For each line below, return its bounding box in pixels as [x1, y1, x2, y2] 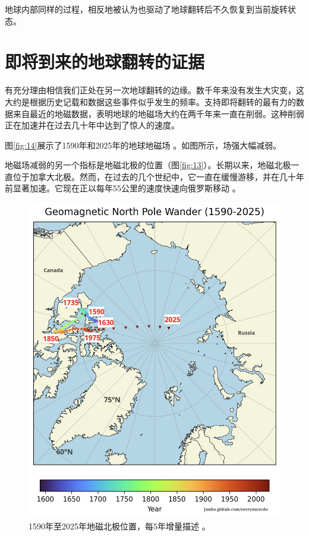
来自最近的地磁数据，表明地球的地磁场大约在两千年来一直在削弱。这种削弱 [12, 107, 304, 119]
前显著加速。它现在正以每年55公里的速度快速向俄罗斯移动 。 [5, 182, 241, 194]
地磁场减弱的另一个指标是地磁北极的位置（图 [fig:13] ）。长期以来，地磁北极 [5, 159, 291, 171]
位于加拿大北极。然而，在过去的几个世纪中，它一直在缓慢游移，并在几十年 [12, 170, 304, 182]
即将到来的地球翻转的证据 [5, 49, 205, 74]
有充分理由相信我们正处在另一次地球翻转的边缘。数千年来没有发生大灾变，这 [5, 84, 304, 96]
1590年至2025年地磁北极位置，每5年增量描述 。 [29, 519, 210, 532]
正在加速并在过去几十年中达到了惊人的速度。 [5, 119, 179, 131]
